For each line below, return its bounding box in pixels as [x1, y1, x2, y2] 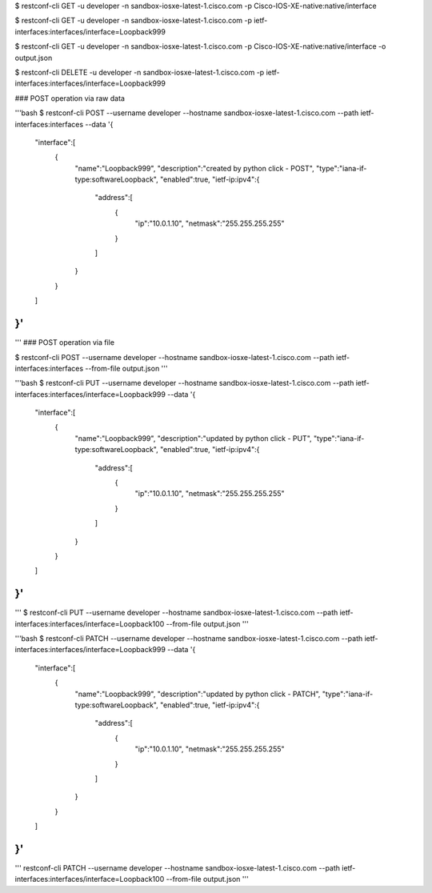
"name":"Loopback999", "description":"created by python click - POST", [74, 163, 315, 173]
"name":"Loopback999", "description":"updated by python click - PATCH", [74, 689, 321, 699]
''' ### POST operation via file [14, 338, 115, 347]
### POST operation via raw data [14, 93, 126, 103]
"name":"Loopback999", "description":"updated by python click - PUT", [74, 433, 312, 443]
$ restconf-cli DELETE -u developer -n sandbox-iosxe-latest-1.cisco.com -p [14, 67, 265, 77]
